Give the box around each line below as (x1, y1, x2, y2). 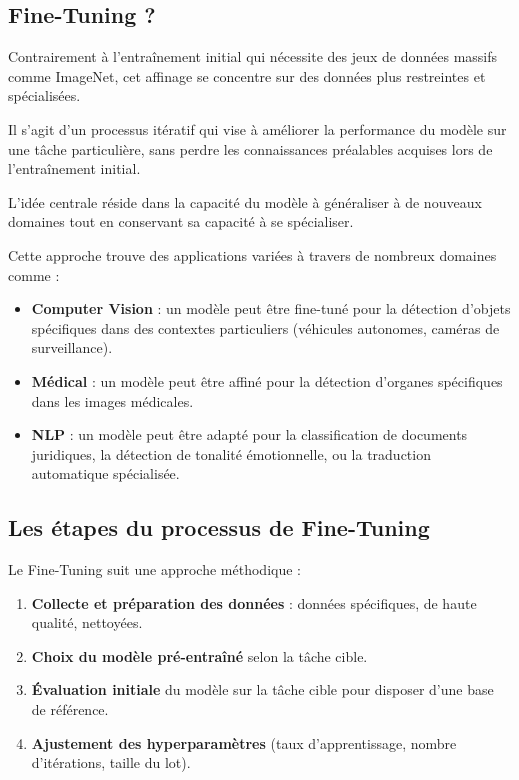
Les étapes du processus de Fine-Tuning (8, 512, 430, 543)
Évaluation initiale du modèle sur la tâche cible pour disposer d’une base (31, 679, 494, 700)
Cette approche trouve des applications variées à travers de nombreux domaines (8, 244, 497, 265)
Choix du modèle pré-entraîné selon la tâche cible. (31, 645, 368, 666)
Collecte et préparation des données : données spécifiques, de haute (31, 592, 477, 613)
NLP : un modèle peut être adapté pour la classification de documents (31, 424, 468, 445)
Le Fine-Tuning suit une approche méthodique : (8, 559, 301, 580)
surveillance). (31, 337, 113, 358)
